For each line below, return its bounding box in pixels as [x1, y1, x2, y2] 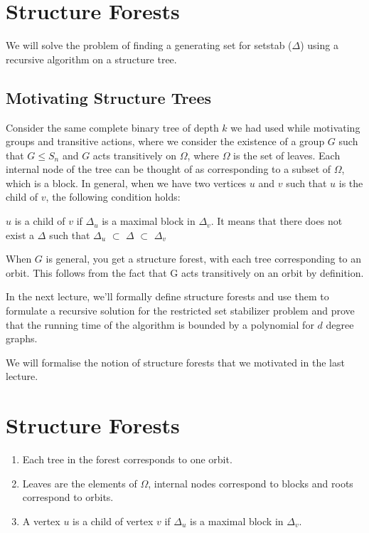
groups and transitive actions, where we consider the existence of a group [6, 134, 325, 149]
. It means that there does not [210, 213, 343, 228]
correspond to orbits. [22, 490, 114, 505]
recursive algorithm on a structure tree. [6, 51, 177, 66]
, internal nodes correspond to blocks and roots [148, 475, 353, 490]
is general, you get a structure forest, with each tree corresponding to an [46, 251, 362, 266]
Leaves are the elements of [22, 475, 137, 490]
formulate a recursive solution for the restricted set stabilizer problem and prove [6, 303, 355, 318]
